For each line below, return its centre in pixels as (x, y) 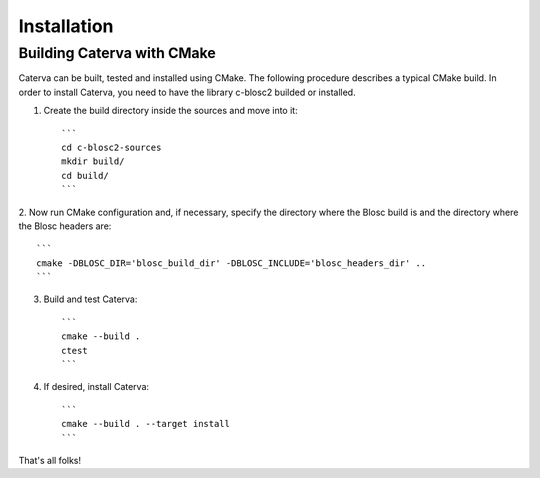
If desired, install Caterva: (96, 387)
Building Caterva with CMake (117, 53)
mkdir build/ (93, 161)
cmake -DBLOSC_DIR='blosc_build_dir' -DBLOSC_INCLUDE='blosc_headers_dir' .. (231, 263)
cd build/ (85, 175)
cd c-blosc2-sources (111, 147)
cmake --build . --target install (145, 424)
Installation (66, 26)
